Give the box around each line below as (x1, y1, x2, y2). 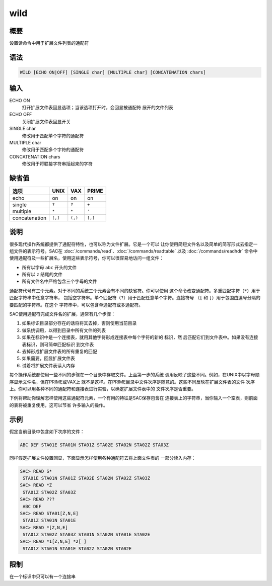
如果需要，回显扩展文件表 (22, 355, 75, 362)
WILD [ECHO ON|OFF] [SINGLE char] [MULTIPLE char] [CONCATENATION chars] (20, 69, 206, 75)
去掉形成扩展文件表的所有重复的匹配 (22, 348, 97, 354)
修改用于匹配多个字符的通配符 (22, 146, 84, 153)
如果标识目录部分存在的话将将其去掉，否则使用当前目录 (22, 320, 137, 326)
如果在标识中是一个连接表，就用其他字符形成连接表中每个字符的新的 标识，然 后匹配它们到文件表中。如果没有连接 (22, 334, 258, 341)
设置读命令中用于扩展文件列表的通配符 (9, 40, 89, 46)
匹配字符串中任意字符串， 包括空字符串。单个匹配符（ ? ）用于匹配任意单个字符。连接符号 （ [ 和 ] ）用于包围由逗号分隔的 (9, 295, 261, 301)
